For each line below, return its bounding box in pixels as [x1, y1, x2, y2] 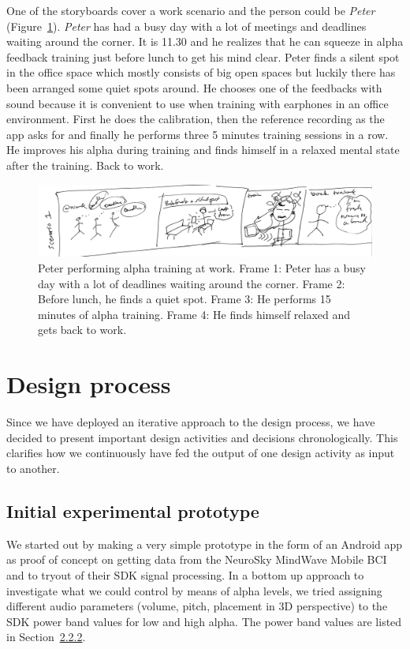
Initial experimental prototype [6, 498, 259, 523]
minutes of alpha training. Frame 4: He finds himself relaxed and [38, 306, 351, 322]
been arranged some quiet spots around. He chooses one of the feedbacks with [6, 79, 382, 96]
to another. [6, 460, 60, 476]
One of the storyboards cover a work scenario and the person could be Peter [6, 2, 375, 18]
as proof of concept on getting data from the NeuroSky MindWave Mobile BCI [6, 551, 387, 568]
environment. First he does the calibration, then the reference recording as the [6, 111, 385, 127]
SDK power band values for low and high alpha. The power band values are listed [6, 613, 402, 629]
